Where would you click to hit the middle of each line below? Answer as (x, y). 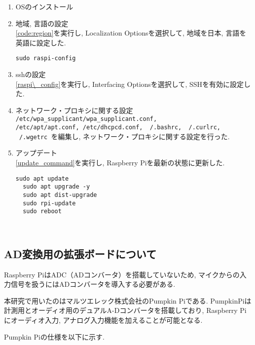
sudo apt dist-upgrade (60, 195)
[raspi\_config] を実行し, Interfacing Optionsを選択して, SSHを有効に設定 (130, 84)
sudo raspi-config (46, 58)
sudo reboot (42, 211)
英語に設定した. (41, 42)
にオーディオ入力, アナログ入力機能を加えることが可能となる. (103, 320)
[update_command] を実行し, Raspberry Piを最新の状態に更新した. (120, 162)
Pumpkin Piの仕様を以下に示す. (54, 336)
